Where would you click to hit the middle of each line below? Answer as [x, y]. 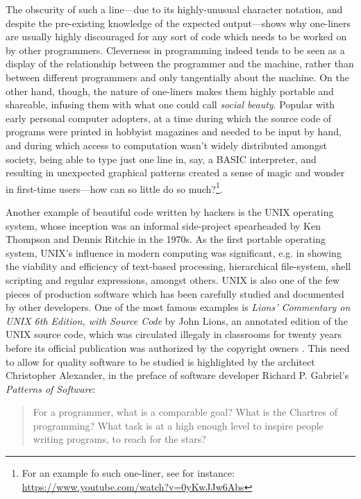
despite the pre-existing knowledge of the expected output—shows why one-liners [178, 23]
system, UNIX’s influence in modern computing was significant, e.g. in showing [174, 252]
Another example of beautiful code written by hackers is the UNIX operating [170, 211]
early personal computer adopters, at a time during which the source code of [169, 118]
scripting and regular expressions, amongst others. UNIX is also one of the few [173, 279]
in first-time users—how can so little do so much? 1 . [114, 187]
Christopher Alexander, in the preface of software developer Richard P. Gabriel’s [177, 375]
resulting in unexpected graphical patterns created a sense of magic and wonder [175, 172]
